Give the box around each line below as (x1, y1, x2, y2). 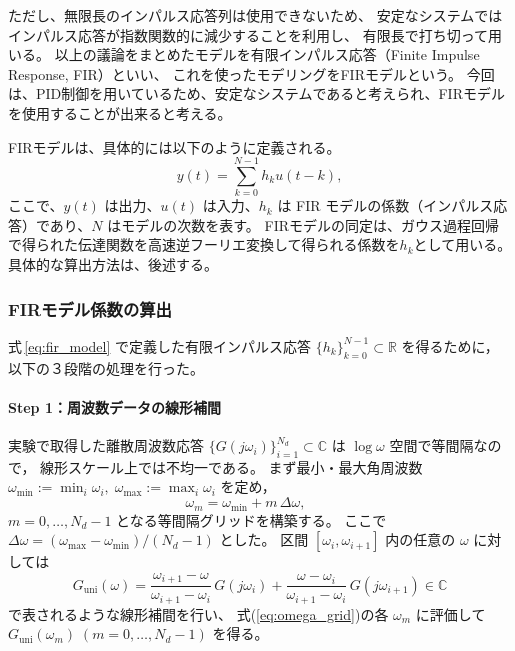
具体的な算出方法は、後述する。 (8, 254, 218, 275)
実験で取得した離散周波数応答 (8, 435, 204, 456)
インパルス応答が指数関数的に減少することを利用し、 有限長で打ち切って (8, 24, 488, 45)
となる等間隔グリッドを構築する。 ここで (116, 509, 387, 530)
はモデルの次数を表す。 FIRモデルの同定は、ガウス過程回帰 (107, 214, 499, 235)
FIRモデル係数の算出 (8, 296, 172, 321)
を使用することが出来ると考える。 (8, 102, 232, 123)
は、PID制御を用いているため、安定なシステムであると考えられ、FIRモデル (8, 83, 505, 104)
